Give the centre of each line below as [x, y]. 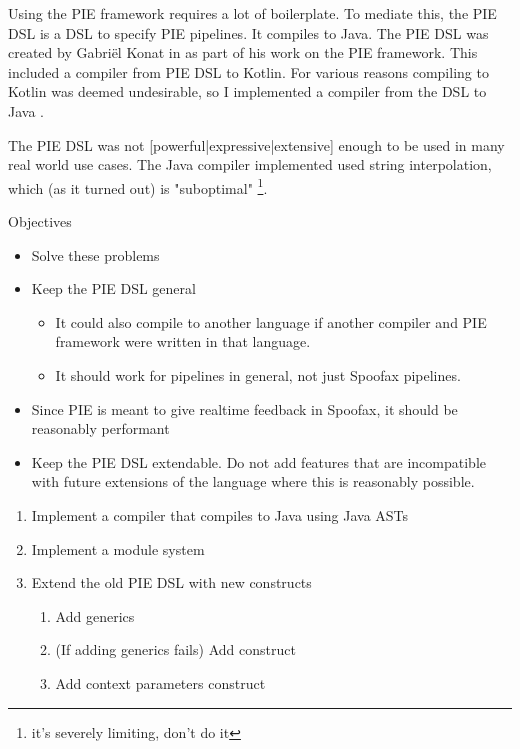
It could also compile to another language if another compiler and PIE [271, 321]
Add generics [95, 615]
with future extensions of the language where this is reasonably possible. [253, 481]
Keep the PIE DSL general [113, 288]
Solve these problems [95, 254]
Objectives [40, 221]
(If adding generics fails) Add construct [175, 649]
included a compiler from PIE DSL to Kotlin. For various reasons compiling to [248, 71]
